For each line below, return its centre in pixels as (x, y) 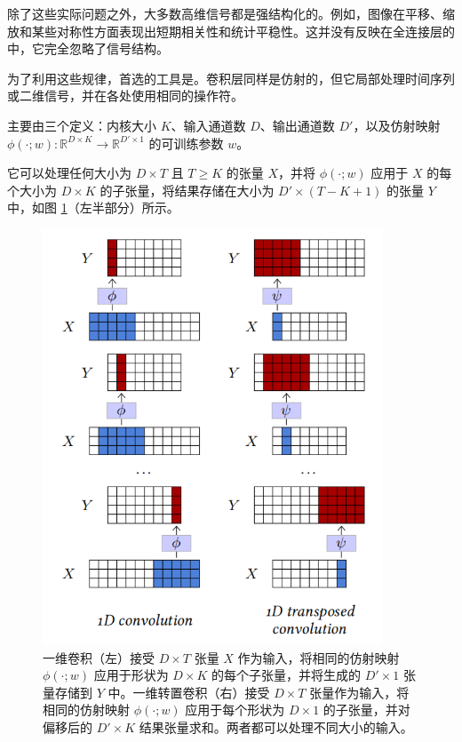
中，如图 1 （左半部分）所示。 (93, 207)
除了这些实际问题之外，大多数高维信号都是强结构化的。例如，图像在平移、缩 (231, 13)
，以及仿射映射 (397, 125)
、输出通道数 (297, 125)
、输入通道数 (208, 125)
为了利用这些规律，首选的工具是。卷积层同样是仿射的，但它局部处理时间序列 (231, 78)
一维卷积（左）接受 (99, 657)
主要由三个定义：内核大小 (82, 125)
